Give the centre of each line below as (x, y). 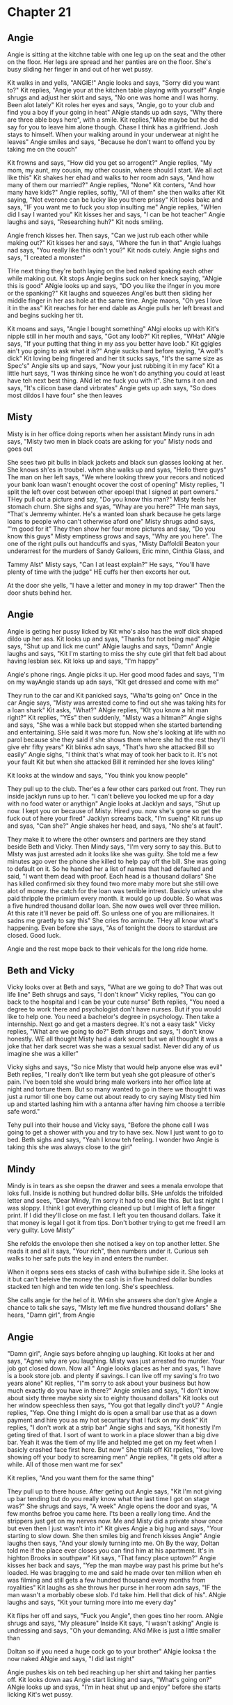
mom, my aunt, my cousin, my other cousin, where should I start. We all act (115, 170)
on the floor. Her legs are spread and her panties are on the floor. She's (109, 62)
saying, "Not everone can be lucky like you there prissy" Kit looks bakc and (115, 200)
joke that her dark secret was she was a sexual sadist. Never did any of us (114, 1046)
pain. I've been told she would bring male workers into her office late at (109, 1082)
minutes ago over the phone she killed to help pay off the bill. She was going (117, 861)
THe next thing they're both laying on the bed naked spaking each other (110, 271)
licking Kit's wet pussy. (40, 1695)
